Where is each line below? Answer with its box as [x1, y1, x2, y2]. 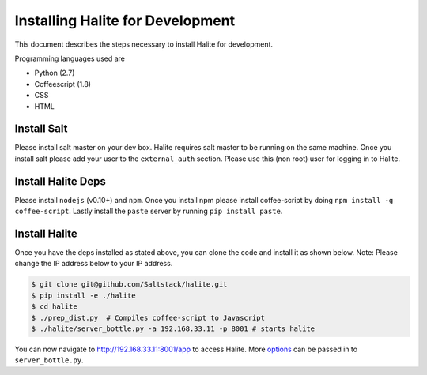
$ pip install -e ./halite [31, 291, 136, 300]
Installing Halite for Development [14, 12, 236, 29]
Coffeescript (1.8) [34, 79, 91, 88]
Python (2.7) [34, 68, 75, 78]
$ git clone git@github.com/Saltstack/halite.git [31, 280, 228, 289]
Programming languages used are [14, 54, 126, 63]
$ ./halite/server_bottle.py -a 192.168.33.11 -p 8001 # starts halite [31, 324, 316, 333]
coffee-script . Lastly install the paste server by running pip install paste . [14, 206, 283, 216]
